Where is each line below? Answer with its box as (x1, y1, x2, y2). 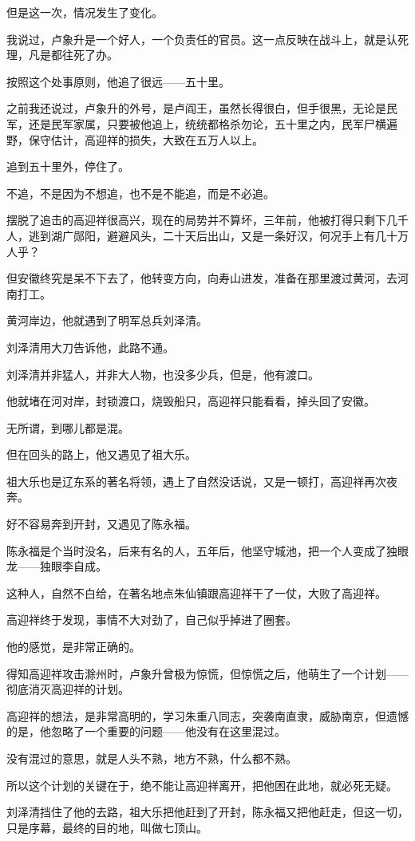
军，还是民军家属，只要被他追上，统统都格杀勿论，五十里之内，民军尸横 (6, 115, 386, 132)
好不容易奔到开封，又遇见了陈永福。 (6, 515, 196, 532)
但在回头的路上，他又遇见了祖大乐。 (6, 446, 196, 463)
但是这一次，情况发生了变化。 (6, 4, 163, 20)
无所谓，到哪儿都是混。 (6, 419, 129, 436)
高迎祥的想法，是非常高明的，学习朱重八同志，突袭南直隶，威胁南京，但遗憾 (6, 707, 409, 724)
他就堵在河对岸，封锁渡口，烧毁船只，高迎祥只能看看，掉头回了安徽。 (6, 393, 375, 409)
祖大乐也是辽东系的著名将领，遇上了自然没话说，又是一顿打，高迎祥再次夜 (6, 472, 397, 489)
